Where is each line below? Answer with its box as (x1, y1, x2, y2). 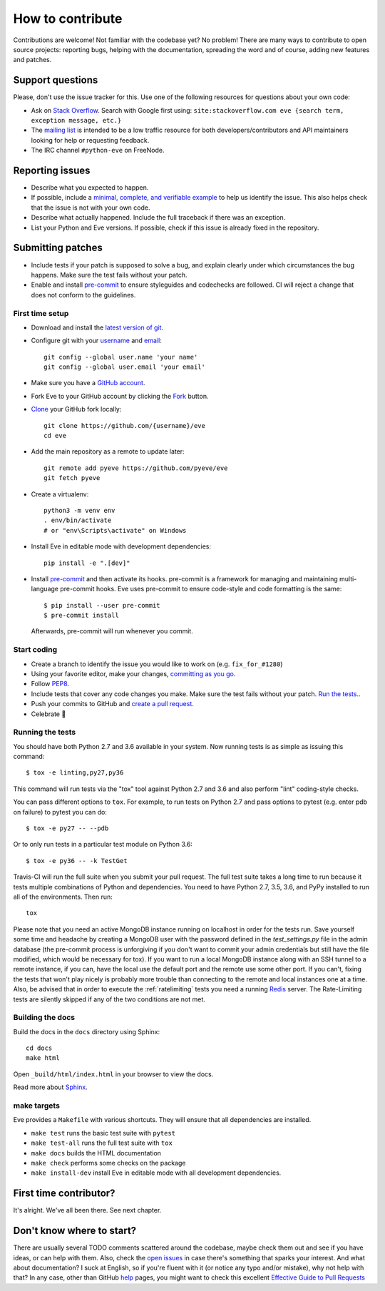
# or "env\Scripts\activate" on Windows (43, 526, 187, 534)
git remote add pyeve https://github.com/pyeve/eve (43, 464, 228, 472)
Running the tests (13, 728, 76, 738)
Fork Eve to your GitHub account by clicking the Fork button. (31, 392, 210, 400)
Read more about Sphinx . (13, 1083, 88, 1091)
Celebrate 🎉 (31, 710, 66, 718)
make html (26, 1054, 60, 1062)
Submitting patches (13, 242, 103, 254)
